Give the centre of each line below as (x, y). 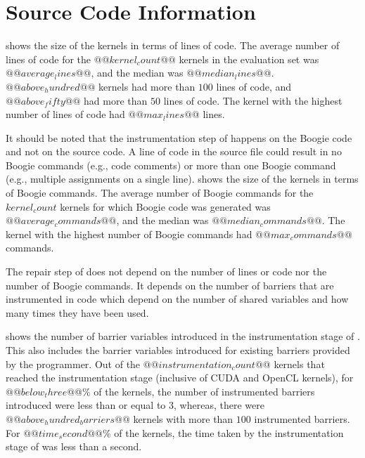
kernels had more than (147, 86)
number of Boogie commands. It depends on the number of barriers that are (170, 285)
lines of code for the (49, 59)
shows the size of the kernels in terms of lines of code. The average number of (173, 45)
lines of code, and (254, 86)
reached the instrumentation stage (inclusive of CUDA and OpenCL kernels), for (180, 378)
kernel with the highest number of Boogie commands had (129, 234)
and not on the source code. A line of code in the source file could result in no (174, 151)
